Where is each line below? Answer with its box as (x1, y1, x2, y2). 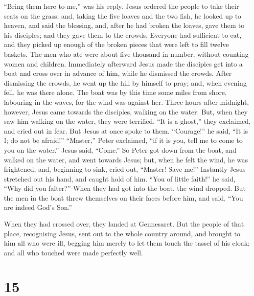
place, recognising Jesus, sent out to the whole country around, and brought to (4, 228, 240, 238)
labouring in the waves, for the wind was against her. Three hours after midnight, (4, 96, 249, 107)
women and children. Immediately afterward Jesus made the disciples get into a (4, 58, 243, 68)
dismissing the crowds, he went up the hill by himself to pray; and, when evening (4, 77, 247, 88)
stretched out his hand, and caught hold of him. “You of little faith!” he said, (4, 173, 235, 183)
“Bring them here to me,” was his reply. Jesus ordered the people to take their (4, 1, 239, 11)
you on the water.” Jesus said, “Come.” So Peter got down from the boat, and (4, 144, 237, 155)
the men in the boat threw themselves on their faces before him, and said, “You (4, 192, 243, 203)
